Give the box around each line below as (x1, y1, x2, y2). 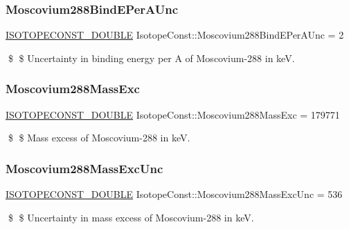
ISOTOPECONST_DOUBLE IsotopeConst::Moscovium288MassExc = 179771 (6, 107, 340, 121)
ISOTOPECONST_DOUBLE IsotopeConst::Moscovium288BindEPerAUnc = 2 (6, 28, 344, 42)
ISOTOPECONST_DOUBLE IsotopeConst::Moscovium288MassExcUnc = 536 (6, 187, 343, 201)
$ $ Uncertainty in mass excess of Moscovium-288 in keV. (8, 210, 254, 224)
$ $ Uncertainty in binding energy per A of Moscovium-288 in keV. (8, 50, 295, 65)
